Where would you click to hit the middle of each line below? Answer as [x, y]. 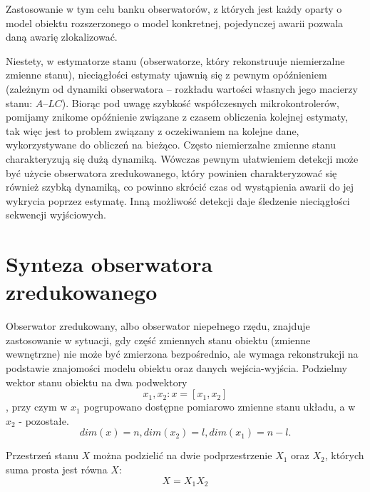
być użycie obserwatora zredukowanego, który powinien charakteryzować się [171, 172]
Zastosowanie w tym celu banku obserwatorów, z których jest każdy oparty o [174, 9]
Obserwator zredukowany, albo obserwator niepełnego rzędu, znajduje [158, 326]
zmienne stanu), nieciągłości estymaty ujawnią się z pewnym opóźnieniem [166, 75]
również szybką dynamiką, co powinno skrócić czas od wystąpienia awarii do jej [180, 187]
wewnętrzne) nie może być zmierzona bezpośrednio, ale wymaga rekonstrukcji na [182, 354]
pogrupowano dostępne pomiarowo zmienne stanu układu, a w [220, 407]
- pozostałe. [44, 420]
